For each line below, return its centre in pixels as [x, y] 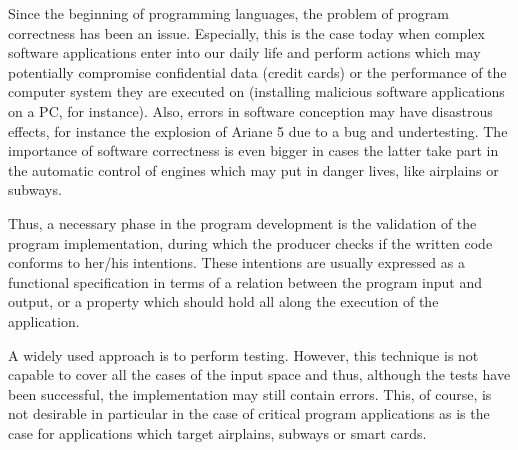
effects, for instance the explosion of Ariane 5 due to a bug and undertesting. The [258, 130]
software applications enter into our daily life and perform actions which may [244, 52]
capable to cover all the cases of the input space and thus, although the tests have [259, 374]
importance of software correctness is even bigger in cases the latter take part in [253, 150]
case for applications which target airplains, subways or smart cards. [217, 432]
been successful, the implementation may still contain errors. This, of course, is [250, 393]
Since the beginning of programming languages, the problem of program [228, 13]
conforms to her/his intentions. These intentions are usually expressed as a [236, 262]
